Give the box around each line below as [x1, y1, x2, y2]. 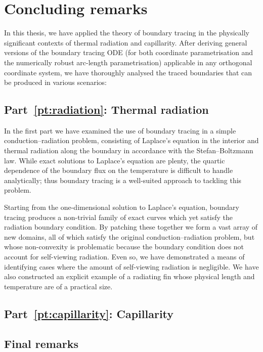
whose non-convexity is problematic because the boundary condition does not [4, 241, 244, 252]
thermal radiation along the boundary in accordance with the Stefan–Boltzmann [4, 145, 253, 156]
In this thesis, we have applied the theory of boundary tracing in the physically [4, 27, 250, 38]
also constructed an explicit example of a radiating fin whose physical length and [4, 271, 255, 282]
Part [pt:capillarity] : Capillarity [4, 305, 174, 321]
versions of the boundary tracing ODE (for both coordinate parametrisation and [4, 47, 253, 58]
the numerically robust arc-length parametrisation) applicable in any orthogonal [4, 57, 252, 67]
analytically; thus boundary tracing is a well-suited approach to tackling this [4, 174, 242, 185]
